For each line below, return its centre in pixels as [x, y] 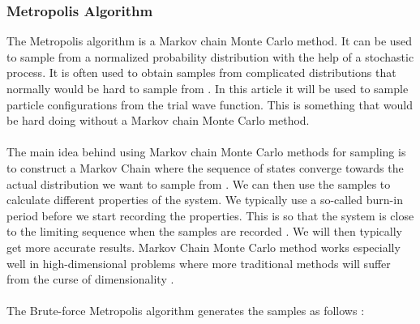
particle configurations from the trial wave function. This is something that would [210, 104]
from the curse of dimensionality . [90, 279]
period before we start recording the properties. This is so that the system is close [210, 215]
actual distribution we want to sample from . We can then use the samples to [199, 183]
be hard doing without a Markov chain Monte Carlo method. [158, 120]
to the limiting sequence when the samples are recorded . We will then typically [204, 231]
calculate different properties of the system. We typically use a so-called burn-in [205, 200]
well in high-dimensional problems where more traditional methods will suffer [199, 263]
